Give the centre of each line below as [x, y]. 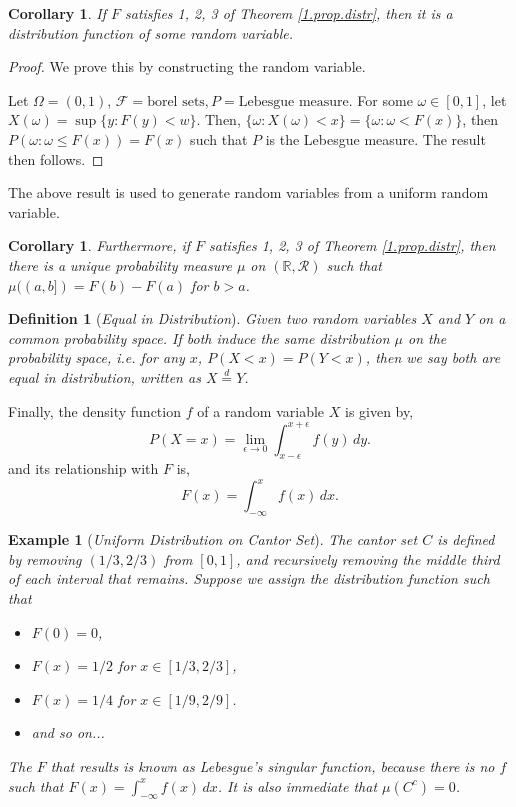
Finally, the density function [94, 410]
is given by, [379, 410]
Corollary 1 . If [57, 13]
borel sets [176, 101]
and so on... [68, 732]
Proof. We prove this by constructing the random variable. [187, 66]
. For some [380, 99]
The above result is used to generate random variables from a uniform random [248, 192]
